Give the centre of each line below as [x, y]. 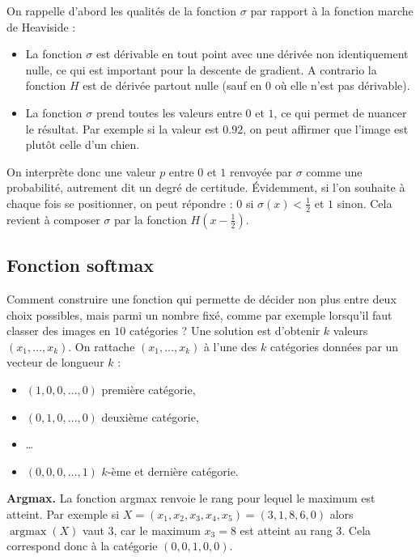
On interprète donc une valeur [81, 171]
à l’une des [230, 346]
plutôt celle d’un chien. [83, 144]
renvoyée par [261, 171]
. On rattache [102, 346]
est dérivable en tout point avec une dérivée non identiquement [252, 54]
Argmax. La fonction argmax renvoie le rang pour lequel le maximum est [191, 498]
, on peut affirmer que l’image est [326, 128]
